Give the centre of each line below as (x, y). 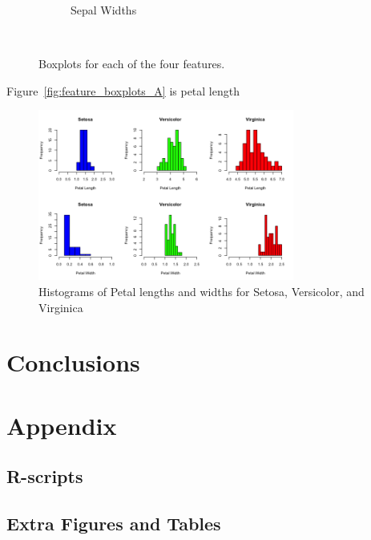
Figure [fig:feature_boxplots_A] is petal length (123, 90)
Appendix (62, 425)
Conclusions (73, 362)
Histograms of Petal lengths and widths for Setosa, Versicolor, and (202, 291)
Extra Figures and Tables (114, 524)
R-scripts (45, 476)
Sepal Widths (104, 10)
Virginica (61, 307)
